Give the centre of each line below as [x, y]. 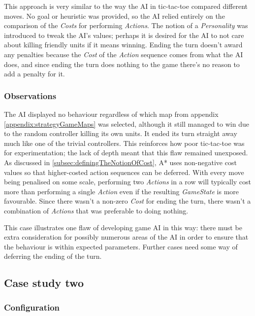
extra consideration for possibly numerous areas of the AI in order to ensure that [126, 237]
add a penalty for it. [34, 74]
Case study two [44, 283]
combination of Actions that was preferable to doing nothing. [96, 210]
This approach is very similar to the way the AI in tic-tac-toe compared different [126, 6]
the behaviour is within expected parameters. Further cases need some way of [121, 246]
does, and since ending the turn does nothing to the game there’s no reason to [122, 64]
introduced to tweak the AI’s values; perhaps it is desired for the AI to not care [124, 35]
